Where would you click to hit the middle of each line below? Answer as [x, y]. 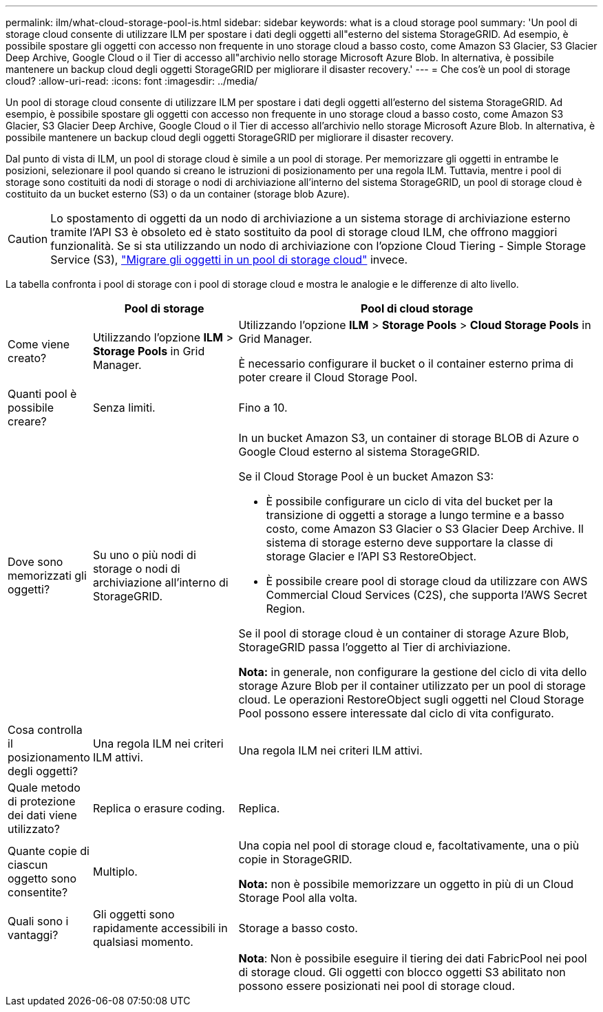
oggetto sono [42, 878]
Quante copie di [49, 851]
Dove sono [35, 562]
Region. [286, 609]
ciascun [28, 865]
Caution [28, 239]
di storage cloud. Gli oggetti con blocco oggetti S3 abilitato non [402, 972]
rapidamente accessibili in [160, 928]
